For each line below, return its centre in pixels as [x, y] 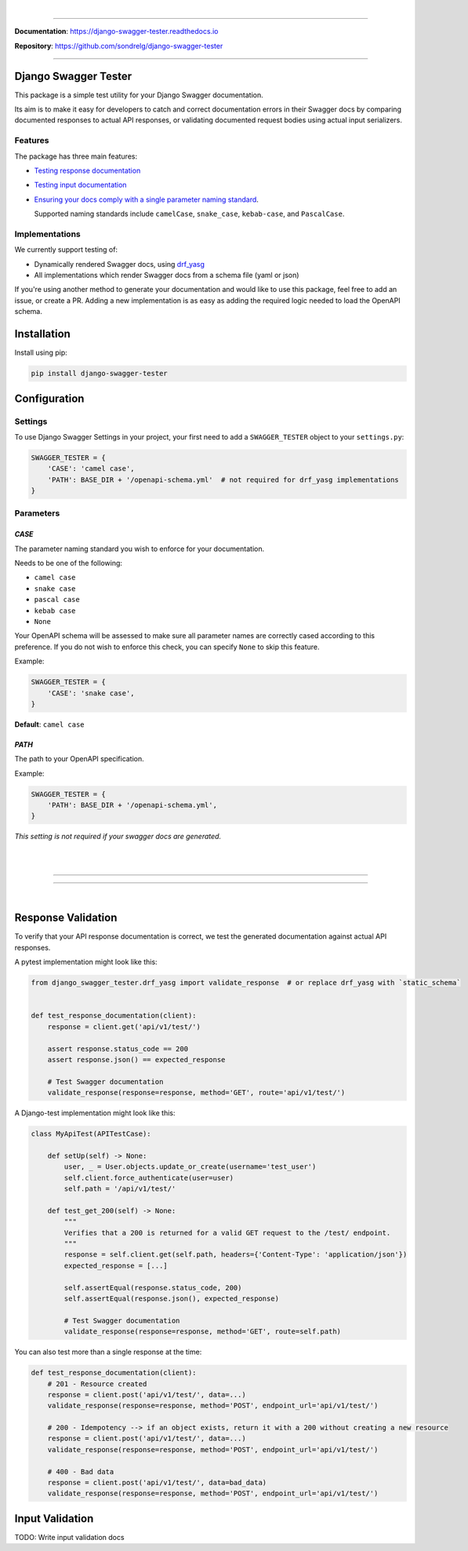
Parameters [37, 513]
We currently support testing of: [66, 250]
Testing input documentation [80, 185]
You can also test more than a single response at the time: [108, 1352]
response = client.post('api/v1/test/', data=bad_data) [157, 1483]
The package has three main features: [76, 156]
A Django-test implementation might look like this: [95, 1113]
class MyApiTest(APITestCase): [91, 1134]
